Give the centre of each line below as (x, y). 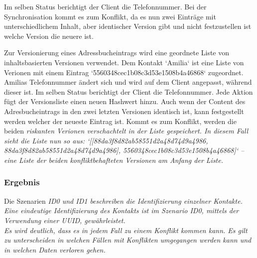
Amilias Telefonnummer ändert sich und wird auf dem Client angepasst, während (128, 82)
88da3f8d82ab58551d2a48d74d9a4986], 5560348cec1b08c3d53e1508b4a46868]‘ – (124, 150)
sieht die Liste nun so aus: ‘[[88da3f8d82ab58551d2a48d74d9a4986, (106, 140)
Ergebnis (22, 182)
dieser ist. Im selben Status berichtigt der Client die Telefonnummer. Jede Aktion (128, 91)
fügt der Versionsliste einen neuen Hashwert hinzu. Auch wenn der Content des (125, 101)
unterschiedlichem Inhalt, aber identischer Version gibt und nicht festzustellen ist (128, 26)
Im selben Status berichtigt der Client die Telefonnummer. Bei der (105, 6)
